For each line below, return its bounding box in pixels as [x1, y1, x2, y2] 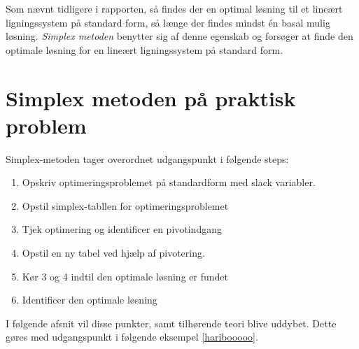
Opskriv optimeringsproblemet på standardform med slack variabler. [22, 175, 316, 190]
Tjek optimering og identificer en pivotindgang [22, 222, 222, 236]
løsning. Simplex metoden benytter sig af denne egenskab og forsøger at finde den [6, 29, 353, 43]
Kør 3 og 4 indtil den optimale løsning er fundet [22, 269, 228, 283]
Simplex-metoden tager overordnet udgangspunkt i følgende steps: [6, 151, 289, 166]
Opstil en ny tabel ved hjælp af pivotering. [22, 245, 205, 260]
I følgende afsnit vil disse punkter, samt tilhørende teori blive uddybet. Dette [6, 315, 337, 330]
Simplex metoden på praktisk [6, 83, 296, 112]
